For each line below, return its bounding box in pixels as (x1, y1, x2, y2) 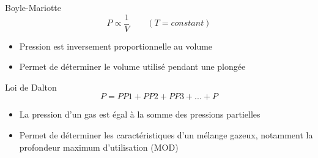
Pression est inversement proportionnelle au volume (19, 39, 213, 52)
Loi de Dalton (5, 80, 57, 93)
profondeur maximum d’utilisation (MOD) (19, 140, 179, 153)
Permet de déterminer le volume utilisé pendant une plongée (19, 60, 246, 73)
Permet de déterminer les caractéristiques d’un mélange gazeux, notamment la (19, 129, 313, 141)
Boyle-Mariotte (5, 1, 62, 13)
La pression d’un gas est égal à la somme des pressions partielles (19, 108, 261, 121)
